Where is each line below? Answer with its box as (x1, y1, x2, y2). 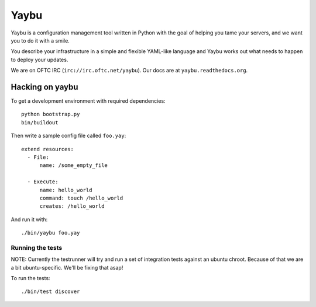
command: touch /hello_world (39, 194, 123, 201)
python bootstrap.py (21, 111, 80, 118)
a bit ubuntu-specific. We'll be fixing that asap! (11, 264, 123, 271)
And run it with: (11, 216, 48, 223)
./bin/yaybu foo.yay (21, 229, 80, 236)
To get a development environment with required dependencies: (11, 97, 166, 104)
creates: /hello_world (39, 203, 105, 210)
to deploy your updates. (11, 56, 68, 63)
